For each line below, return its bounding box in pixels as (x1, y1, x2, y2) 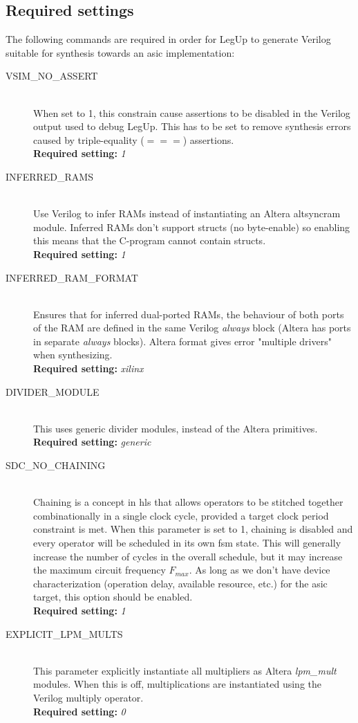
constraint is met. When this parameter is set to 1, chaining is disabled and (33, 522, 353, 536)
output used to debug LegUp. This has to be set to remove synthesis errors (33, 119, 351, 134)
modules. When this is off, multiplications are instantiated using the (33, 677, 322, 691)
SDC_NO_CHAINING (6, 458, 106, 473)
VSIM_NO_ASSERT (6, 68, 98, 83)
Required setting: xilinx (33, 361, 144, 376)
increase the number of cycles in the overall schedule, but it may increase (33, 549, 343, 563)
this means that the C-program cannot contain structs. (33, 233, 266, 248)
